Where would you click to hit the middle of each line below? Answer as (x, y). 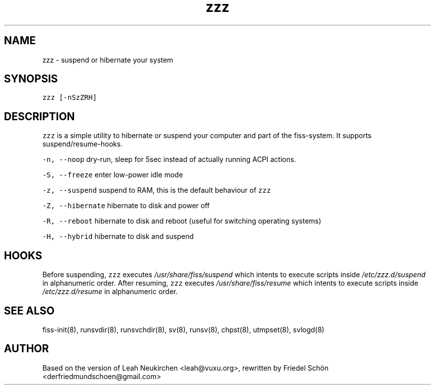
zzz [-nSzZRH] (70, 98)
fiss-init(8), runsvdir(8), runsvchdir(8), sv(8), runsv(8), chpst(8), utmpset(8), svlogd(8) (183, 329)
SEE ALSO (29, 311)
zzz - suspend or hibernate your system (108, 60)
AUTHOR (27, 349)
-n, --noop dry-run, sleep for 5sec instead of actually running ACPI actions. (169, 159)
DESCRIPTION (39, 116)
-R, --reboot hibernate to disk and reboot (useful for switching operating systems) (182, 221)
